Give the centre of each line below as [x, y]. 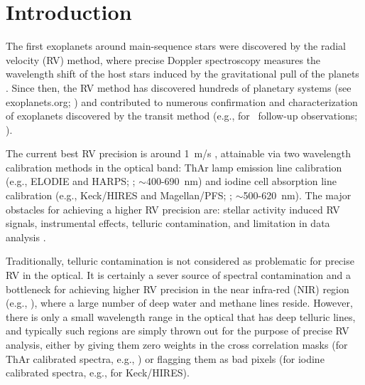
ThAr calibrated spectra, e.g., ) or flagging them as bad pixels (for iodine [165, 358]
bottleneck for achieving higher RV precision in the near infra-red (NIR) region [178, 289]
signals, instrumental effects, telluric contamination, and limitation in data [168, 223]
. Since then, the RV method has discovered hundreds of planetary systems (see [179, 87]
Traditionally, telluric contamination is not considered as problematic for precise [180, 261]
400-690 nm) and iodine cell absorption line [241, 181]
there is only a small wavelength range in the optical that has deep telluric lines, [181, 316]
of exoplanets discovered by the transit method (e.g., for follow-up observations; [182, 116]
